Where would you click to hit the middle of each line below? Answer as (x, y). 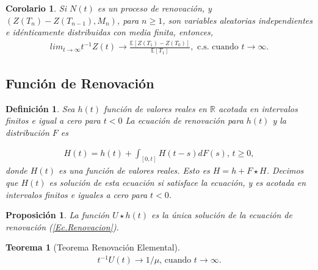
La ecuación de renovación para (184, 120)
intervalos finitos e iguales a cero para (77, 194)
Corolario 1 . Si (36, 8)
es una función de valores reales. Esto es (134, 170)
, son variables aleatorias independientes (237, 20)
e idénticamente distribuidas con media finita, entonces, (110, 32)
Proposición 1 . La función (58, 215)
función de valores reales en (155, 108)
